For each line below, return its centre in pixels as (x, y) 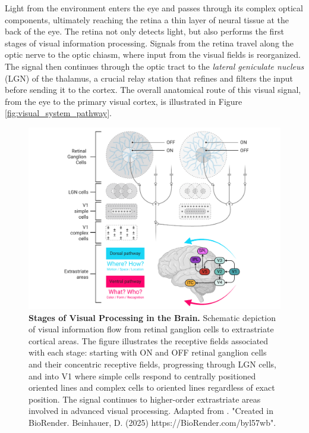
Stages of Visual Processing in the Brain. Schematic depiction (152, 317)
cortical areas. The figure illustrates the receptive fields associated (149, 340)
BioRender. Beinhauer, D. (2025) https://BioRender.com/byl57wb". (152, 423)
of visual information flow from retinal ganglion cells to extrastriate (151, 329)
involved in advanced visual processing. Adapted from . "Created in (151, 411)
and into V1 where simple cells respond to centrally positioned (142, 376)
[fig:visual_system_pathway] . (58, 113)
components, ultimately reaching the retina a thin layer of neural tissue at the (147, 19)
